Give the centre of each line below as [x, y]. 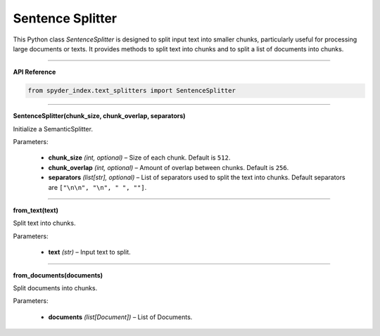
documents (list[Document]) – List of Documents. [120, 317]
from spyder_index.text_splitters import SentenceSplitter [132, 91]
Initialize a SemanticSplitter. [53, 129]
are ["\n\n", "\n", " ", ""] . [97, 187]
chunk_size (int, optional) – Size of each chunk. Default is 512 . [139, 157]
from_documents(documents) [58, 275]
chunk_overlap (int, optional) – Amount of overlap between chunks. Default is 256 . [169, 167]
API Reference [34, 72]
